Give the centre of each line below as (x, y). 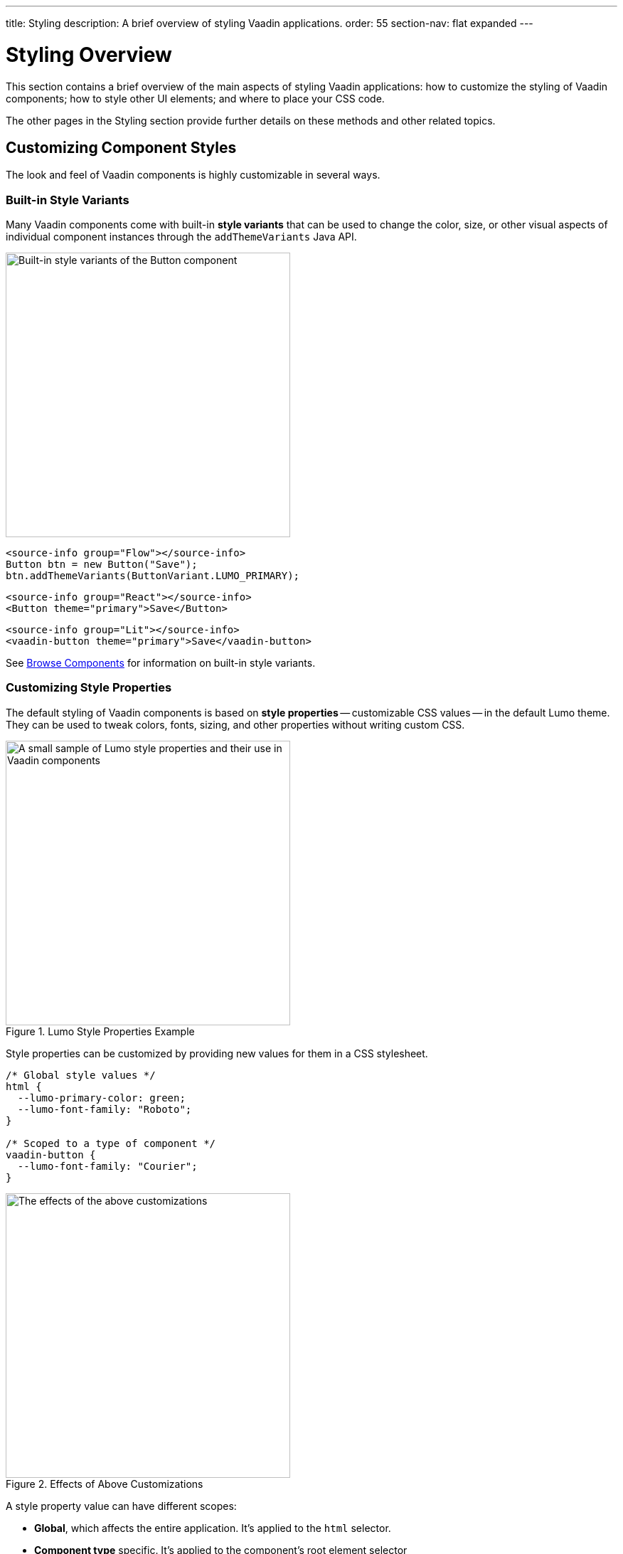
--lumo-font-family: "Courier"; (107, 1166)
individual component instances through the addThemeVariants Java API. (181, 237)
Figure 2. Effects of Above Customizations (105, 1484)
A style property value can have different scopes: (121, 1506)
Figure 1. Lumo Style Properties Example (100, 1031)
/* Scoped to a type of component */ (111, 1143)
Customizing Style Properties (89, 688)
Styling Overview (89, 54)
